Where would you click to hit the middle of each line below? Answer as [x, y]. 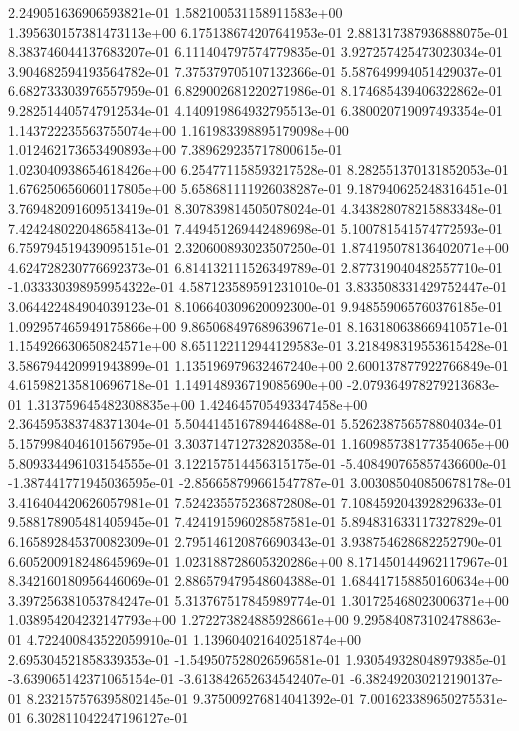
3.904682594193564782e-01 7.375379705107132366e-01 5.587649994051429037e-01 [255, 70]
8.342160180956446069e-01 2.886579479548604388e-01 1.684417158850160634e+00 [258, 580]
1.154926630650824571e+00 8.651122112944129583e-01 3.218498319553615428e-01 [258, 345]
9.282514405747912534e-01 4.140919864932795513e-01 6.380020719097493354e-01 [255, 109]
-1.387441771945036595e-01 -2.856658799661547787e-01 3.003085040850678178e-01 [260, 482]
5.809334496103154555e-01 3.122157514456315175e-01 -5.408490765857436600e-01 [258, 462]
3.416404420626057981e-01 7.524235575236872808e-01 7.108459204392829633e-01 [255, 501]
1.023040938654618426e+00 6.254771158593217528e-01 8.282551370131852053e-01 [258, 168]
